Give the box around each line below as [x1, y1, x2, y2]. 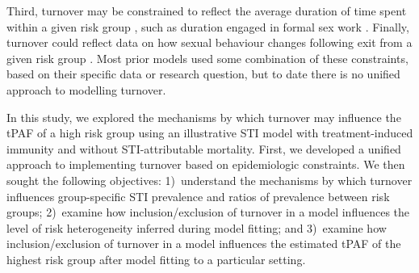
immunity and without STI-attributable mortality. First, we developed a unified [6, 140, 401, 157]
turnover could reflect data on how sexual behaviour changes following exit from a [6, 34, 413, 51]
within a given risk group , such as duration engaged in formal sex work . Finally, [6, 18, 409, 35]
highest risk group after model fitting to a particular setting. [6, 250, 306, 267]
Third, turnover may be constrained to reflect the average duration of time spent [6, 2, 407, 19]
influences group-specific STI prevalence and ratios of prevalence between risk [6, 187, 390, 204]
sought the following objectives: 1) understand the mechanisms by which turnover [6, 171, 413, 188]
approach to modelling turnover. [6, 81, 166, 98]
